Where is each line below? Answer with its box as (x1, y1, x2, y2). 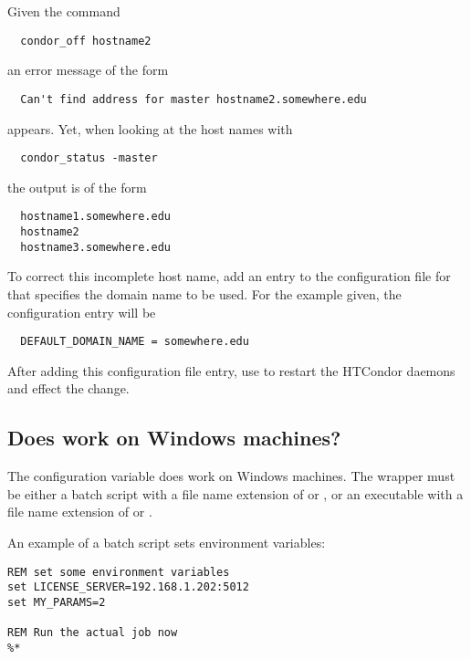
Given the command (7, 2, 120, 20)
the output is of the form (7, 177, 147, 196)
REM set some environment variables (7, 565, 230, 579)
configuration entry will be (7, 302, 156, 321)
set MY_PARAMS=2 (7, 595, 106, 609)
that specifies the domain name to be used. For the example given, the (7, 284, 402, 303)
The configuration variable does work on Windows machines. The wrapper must (7, 466, 455, 486)
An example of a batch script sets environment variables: (7, 532, 326, 551)
